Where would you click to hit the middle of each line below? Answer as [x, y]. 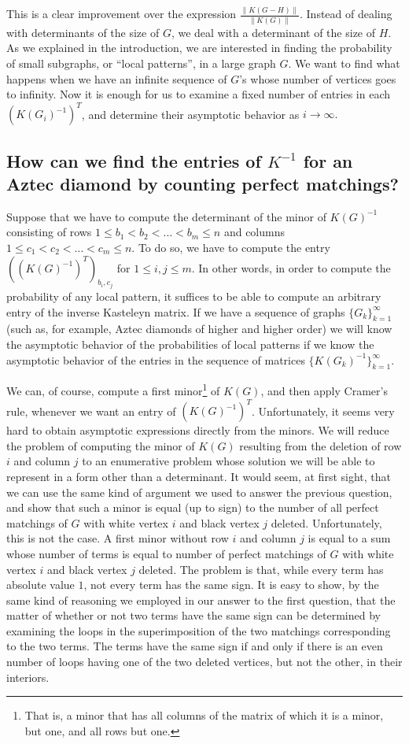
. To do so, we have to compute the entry [231, 247]
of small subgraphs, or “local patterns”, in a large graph [141, 63]
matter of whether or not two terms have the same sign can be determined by [193, 615]
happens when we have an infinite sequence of [117, 78]
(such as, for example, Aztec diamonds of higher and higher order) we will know [199, 329]
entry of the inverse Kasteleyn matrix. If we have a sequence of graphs [176, 311]
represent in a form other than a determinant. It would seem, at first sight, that [199, 476]
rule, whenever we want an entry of [91, 411]
